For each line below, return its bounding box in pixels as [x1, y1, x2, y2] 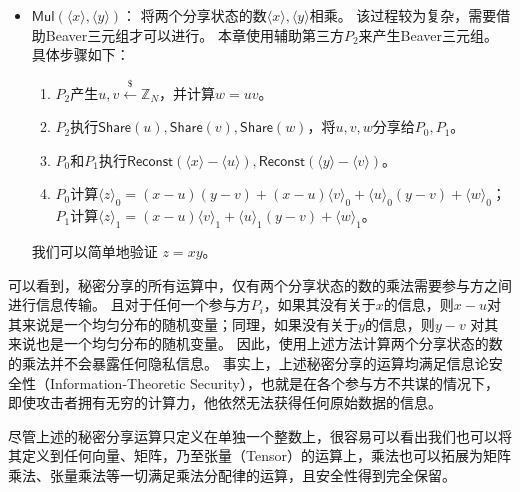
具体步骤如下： [31, 44, 130, 65]
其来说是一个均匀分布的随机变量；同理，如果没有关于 [8, 313, 358, 334]
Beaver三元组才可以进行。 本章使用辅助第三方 [45, 24, 344, 45]
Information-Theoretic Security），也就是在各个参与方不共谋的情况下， [49, 372, 499, 393]
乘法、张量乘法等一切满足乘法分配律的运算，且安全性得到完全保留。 [8, 464, 456, 485]
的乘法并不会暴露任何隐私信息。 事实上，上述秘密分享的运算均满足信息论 [8, 352, 489, 373]
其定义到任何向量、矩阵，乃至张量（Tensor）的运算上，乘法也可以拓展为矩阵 [8, 445, 511, 466]
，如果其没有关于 [263, 294, 376, 315]
